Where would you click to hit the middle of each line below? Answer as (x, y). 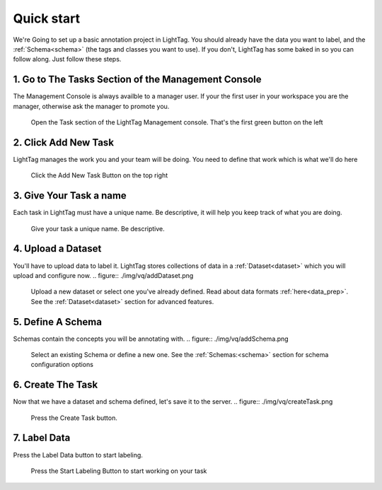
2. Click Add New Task (64, 142)
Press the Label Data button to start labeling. (78, 455)
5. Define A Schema (58, 322)
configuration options (62, 365)
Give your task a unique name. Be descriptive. (98, 228)
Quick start (47, 18)
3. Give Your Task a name (70, 196)
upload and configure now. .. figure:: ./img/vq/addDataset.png (103, 275)
